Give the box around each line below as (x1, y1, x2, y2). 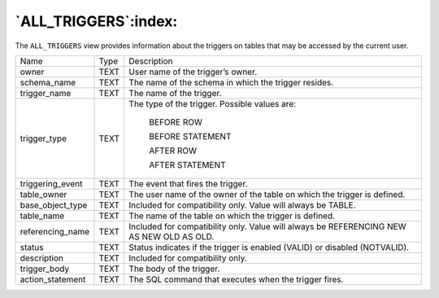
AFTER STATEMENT (149, 159, 227, 170)
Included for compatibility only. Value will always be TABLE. (128, 199, 357, 211)
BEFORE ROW (149, 116, 203, 128)
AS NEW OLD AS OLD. (128, 230, 215, 242)
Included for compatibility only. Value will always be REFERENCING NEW (128, 221, 406, 232)
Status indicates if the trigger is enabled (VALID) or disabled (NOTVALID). (128, 241, 410, 252)
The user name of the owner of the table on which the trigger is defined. (128, 188, 406, 199)
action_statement (20, 274, 86, 285)
